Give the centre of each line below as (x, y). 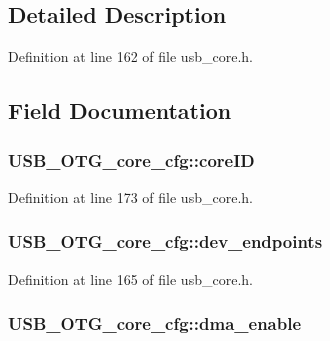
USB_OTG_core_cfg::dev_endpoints (165, 241)
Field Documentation (120, 110)
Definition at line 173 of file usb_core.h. (130, 196)
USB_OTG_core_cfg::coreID (131, 159)
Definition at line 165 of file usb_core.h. (130, 278)
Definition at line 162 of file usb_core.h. (130, 56)
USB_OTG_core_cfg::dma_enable (155, 323)
